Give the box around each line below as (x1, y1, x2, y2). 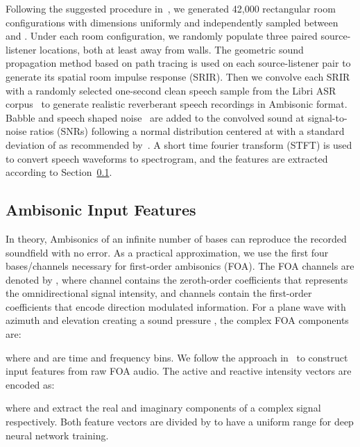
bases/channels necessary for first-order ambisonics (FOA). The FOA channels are (6, 259, 354, 273)
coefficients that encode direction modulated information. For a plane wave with (6, 299, 346, 314)
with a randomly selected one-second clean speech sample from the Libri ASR (6, 83, 336, 97)
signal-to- (307, 110, 348, 124)
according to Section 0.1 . (6, 165, 112, 179)
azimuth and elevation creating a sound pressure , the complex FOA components (6, 313, 349, 327)
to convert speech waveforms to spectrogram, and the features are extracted (6, 151, 328, 165)
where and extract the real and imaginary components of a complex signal (6, 400, 321, 415)
